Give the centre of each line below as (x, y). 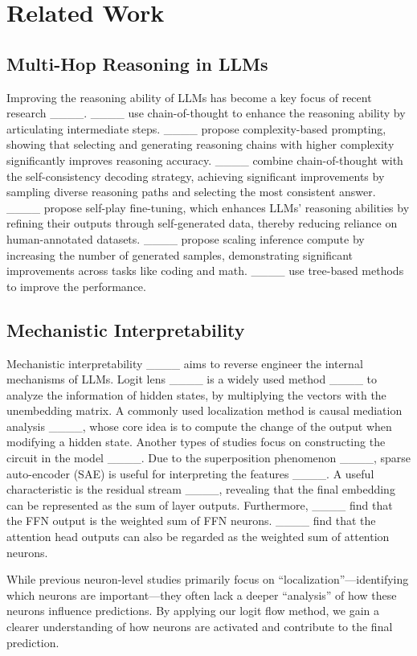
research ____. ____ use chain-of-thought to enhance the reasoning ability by (206, 113)
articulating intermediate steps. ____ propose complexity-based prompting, (196, 128)
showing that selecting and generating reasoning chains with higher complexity (200, 144)
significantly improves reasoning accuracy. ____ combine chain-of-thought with (205, 160)
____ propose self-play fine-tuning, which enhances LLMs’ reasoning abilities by (208, 207)
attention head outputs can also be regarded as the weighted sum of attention (198, 537)
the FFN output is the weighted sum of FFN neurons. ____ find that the (191, 521)
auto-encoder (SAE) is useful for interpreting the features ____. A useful (190, 473)
